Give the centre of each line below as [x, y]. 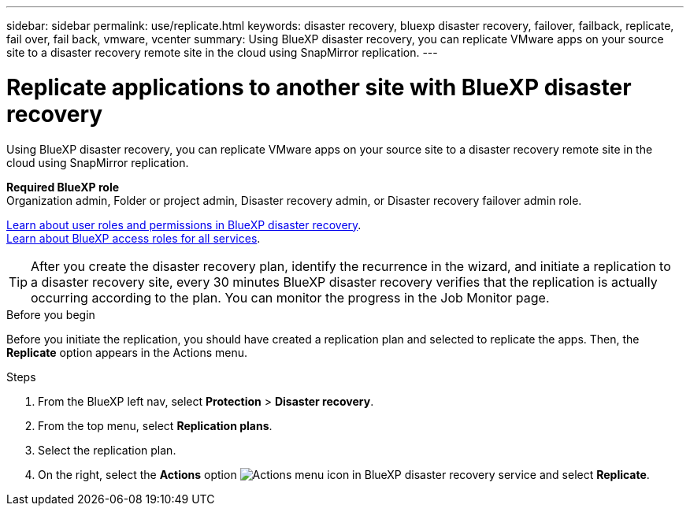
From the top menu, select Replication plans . [155, 425]
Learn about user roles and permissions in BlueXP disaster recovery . [184, 224]
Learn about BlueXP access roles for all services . [134, 238]
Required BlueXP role [63, 187]
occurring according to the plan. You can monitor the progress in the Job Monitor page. [290, 297]
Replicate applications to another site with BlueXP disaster [319, 87]
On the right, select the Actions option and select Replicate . [344, 474]
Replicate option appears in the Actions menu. [127, 352]
